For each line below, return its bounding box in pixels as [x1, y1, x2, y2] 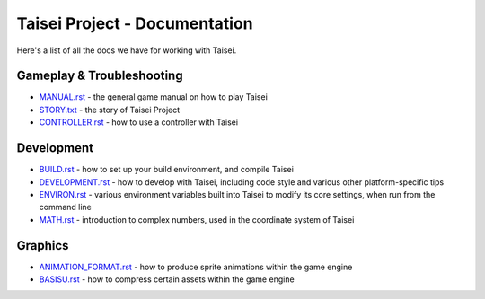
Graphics [16, 238, 69, 253]
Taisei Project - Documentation [16, 13, 253, 33]
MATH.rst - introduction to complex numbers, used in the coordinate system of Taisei [39, 214, 355, 224]
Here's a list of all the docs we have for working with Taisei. [16, 45, 237, 56]
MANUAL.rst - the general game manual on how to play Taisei [39, 92, 269, 102]
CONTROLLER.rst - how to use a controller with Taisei [39, 117, 238, 128]
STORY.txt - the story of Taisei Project [39, 104, 181, 115]
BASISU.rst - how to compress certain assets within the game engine [39, 274, 295, 285]
